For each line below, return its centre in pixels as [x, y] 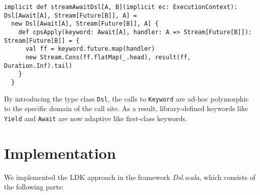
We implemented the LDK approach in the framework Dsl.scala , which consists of [130, 177]
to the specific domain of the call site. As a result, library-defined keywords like [126, 108]
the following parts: [34, 187]
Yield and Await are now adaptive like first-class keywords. [96, 118]
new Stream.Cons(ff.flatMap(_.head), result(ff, [108, 57]
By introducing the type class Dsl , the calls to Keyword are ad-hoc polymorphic [126, 98]
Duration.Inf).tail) [38, 66]
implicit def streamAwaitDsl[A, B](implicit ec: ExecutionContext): [121, 7]
